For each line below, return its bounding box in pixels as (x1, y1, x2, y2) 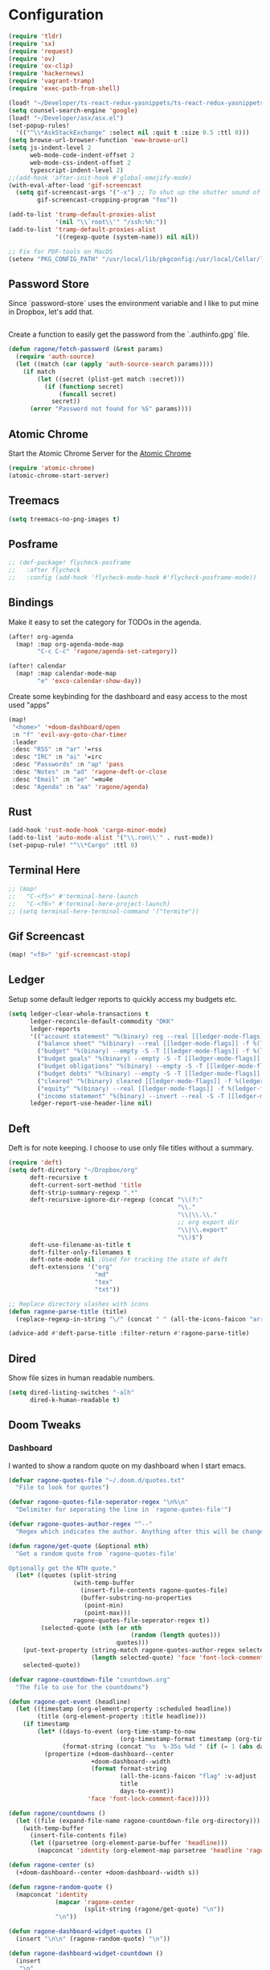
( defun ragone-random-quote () (8, 1882, 113, 1891)
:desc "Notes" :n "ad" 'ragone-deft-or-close (11, 768, 167, 776)
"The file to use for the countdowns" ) (15, 1683, 149, 1691)
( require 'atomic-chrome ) (8, 464, 95, 472)
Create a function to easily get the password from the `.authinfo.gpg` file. (8, 329, 251, 339)
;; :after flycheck (8, 566, 81, 574)
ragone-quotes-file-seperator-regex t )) (72, 1616, 211, 1625)
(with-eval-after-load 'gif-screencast (8, 181, 142, 190)
